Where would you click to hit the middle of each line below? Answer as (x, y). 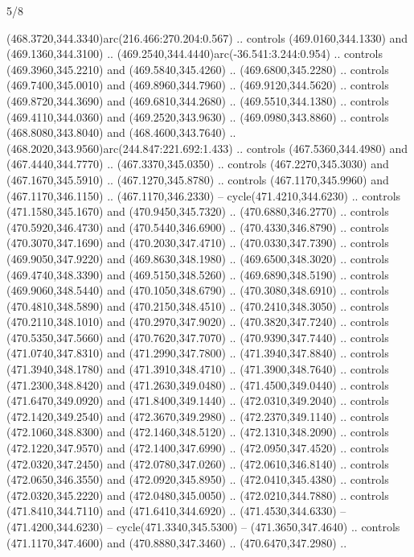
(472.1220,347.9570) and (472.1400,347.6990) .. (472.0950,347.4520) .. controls (198, 448)
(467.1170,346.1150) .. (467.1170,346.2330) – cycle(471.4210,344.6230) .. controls (204, 195)
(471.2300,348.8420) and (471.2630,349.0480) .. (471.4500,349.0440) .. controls (198, 384)
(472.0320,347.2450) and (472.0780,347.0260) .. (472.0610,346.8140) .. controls (198, 463)
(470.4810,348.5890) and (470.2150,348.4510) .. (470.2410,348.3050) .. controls (198, 305)
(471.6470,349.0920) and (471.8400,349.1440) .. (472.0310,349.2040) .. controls (198, 400)
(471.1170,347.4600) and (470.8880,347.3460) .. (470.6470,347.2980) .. (177, 542)
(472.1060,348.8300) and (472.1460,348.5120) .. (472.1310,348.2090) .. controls (198, 432)
